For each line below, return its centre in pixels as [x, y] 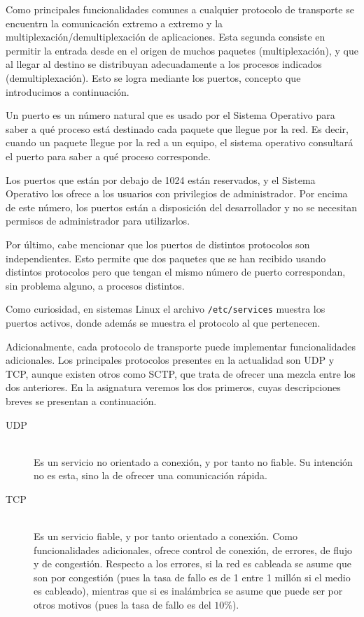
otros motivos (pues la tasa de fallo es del [122, 605]
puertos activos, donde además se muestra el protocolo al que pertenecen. [163, 322]
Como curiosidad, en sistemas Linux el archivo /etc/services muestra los [166, 309]
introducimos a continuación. [68, 91]
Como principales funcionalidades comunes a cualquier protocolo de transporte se [180, 9]
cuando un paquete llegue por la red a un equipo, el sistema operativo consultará [180, 142]
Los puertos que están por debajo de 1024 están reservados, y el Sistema [161, 179]
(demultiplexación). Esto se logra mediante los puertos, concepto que [153, 77]
